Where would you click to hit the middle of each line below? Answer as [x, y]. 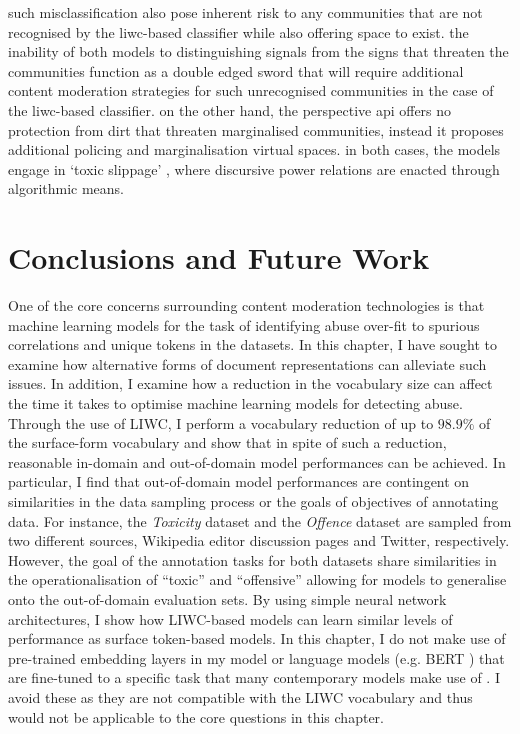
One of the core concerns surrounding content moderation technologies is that [246, 305]
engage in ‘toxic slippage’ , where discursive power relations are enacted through [254, 168]
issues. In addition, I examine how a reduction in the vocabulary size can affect [250, 383]
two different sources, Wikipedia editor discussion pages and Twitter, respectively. [259, 540]
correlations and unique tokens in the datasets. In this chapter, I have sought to [253, 344]
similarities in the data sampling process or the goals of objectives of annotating [253, 501]
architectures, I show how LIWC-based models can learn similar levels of [230, 618]
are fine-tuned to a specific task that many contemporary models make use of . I [254, 677]
